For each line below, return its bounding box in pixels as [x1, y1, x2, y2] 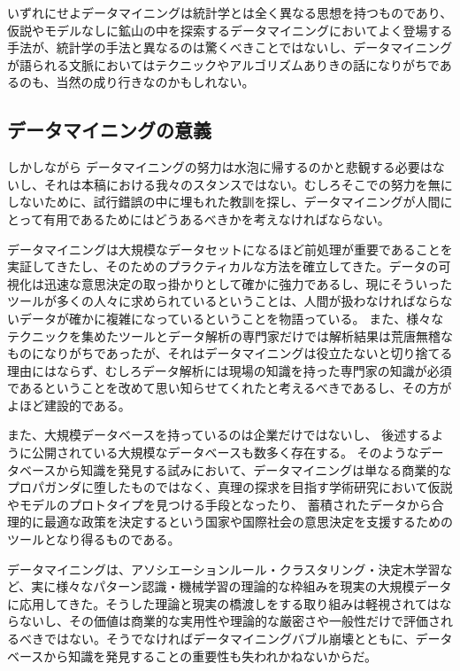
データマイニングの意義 [7, 116, 211, 144]
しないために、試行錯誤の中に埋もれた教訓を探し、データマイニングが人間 [7, 192, 441, 211]
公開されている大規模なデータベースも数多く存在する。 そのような [31, 443, 419, 462]
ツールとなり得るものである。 [7, 530, 180, 549]
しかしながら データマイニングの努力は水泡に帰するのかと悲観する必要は [7, 158, 433, 176]
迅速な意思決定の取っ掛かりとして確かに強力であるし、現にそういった [43, 274, 453, 293]
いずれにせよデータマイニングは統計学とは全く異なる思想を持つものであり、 [7, 4, 453, 21]
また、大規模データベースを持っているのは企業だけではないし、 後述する [7, 425, 432, 444]
